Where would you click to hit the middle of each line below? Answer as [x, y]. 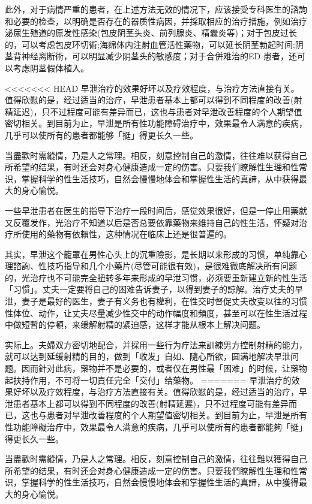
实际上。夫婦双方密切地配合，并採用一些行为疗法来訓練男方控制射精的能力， [156, 344]
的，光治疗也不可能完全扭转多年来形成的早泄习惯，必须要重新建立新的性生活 [156, 277]
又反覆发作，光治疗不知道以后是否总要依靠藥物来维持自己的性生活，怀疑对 [152, 222]
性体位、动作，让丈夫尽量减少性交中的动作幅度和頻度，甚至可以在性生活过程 [156, 313]
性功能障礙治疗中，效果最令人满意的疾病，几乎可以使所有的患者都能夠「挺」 [156, 427]
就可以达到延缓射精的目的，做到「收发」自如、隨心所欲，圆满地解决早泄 [148, 356]
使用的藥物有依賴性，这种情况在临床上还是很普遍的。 [126, 234]
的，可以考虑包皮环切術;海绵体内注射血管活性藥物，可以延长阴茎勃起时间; [150, 44]
